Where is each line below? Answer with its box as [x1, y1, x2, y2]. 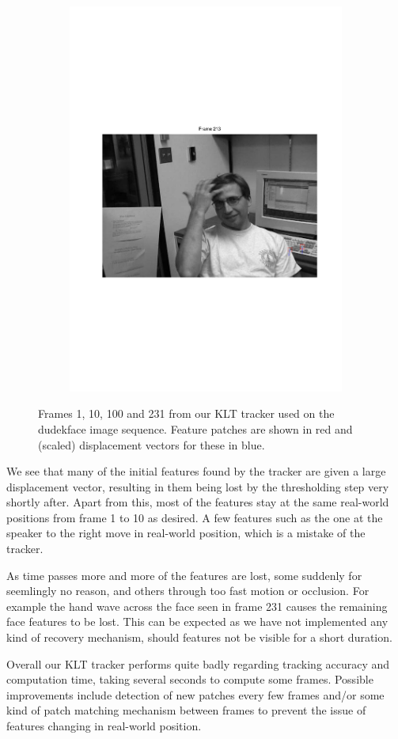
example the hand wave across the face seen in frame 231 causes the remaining [6, 597, 388, 614]
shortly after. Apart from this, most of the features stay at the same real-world [6, 494, 389, 510]
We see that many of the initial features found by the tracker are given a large [6, 463, 386, 479]
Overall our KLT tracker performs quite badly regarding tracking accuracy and [6, 655, 390, 672]
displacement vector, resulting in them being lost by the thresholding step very [6, 478, 389, 495]
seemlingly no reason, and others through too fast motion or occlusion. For [6, 582, 370, 599]
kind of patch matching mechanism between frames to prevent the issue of [6, 702, 366, 718]
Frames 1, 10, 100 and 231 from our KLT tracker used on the [38, 405, 335, 422]
